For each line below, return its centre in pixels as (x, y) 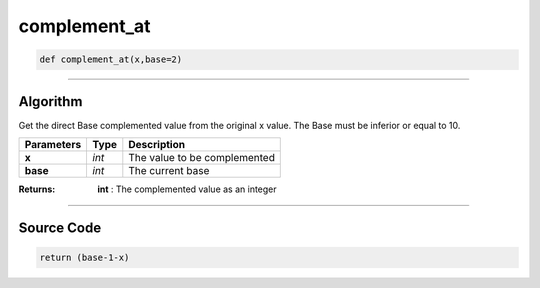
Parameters (53, 145)
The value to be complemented (201, 158)
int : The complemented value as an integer (187, 189)
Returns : (37, 189)
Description (156, 145)
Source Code (60, 227)
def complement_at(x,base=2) (111, 59)
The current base (169, 171)
